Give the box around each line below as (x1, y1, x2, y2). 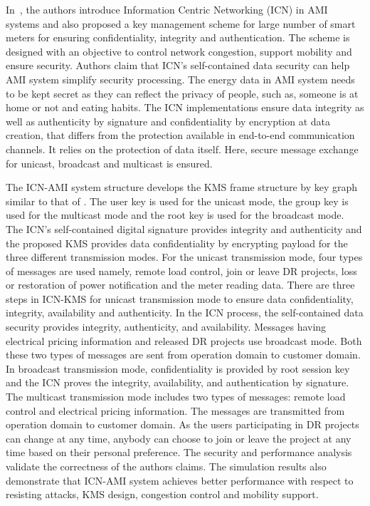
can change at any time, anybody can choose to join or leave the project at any (6, 430, 351, 445)
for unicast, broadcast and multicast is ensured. (6, 155, 213, 170)
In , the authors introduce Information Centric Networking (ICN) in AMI (6, 2, 328, 16)
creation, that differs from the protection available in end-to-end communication (6, 128, 355, 143)
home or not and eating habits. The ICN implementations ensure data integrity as (6, 100, 364, 115)
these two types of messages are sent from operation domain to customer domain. (6, 347, 361, 362)
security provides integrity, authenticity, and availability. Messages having (6, 319, 327, 334)
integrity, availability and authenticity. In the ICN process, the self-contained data (6, 305, 364, 320)
